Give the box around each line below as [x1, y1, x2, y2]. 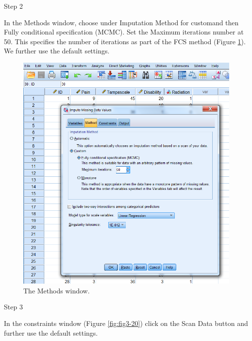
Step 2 [4, 1, 23, 11]
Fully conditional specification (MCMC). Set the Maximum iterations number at [4, 27, 244, 37]
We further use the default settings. [4, 46, 110, 56]
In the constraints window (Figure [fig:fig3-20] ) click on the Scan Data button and [4, 318, 248, 328]
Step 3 [4, 302, 23, 312]
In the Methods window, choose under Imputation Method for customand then [4, 17, 239, 27]
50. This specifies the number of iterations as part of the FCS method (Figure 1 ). [4, 36, 246, 46]
